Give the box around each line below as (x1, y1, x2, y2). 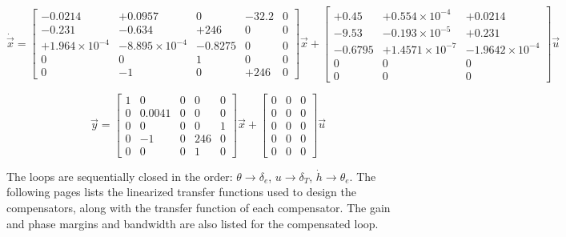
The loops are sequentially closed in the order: (6, 167, 233, 184)
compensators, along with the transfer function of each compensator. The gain (6, 199, 391, 215)
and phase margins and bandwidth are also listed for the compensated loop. (6, 215, 379, 231)
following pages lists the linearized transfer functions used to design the (6, 183, 356, 200)
